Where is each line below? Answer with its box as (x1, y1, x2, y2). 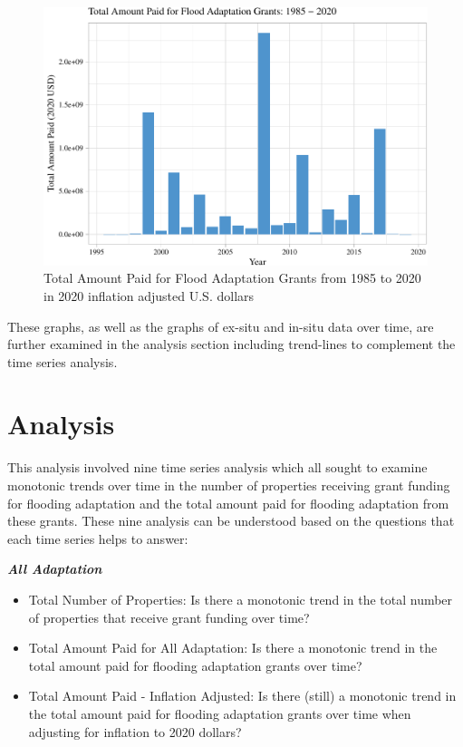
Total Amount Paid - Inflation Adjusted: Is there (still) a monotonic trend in (28, 686, 457, 705)
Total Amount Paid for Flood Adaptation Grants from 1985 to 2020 (43, 268, 421, 287)
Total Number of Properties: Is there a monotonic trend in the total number (28, 589, 453, 608)
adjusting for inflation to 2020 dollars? (28, 722, 242, 741)
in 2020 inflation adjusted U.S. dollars (43, 286, 255, 305)
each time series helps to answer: (7, 529, 188, 548)
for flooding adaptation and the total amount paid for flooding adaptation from (7, 493, 449, 512)
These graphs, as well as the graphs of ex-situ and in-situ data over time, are (7, 316, 434, 335)
